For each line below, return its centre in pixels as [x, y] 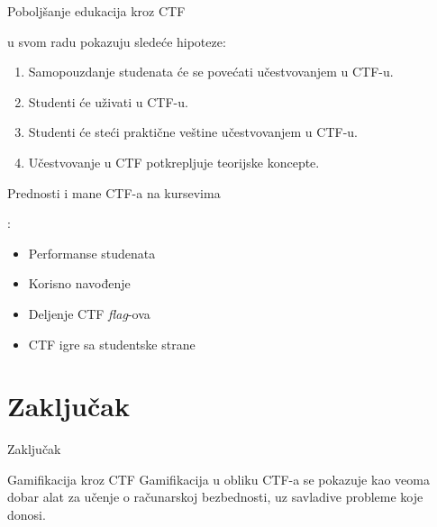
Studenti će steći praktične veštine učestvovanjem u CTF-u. [193, 132]
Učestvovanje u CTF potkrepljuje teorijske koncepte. [174, 162]
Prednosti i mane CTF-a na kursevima [114, 192]
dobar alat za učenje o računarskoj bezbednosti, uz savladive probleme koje [215, 497]
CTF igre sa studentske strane [112, 344]
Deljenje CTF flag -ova [89, 313]
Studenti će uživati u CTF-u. [108, 101]
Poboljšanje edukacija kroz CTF [96, 11]
